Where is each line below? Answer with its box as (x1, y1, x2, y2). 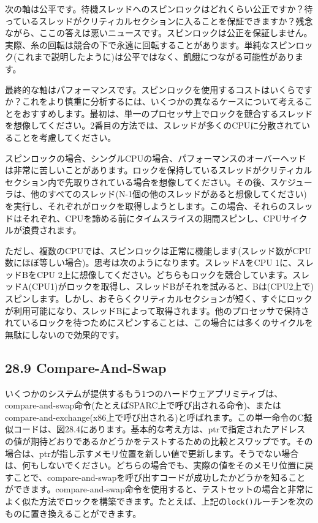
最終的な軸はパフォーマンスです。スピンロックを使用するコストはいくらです (5, 83, 312, 96)
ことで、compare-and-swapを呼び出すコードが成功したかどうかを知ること (13, 470, 306, 483)
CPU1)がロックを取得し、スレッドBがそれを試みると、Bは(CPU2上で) (31, 280, 314, 293)
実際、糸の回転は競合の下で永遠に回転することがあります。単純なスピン (5, 38, 296, 51)
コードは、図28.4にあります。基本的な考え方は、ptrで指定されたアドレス (13, 423, 306, 435)
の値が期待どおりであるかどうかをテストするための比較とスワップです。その (5, 435, 313, 448)
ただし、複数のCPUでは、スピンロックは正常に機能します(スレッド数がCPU (5, 244, 311, 257)
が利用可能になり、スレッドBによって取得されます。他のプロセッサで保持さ (5, 304, 309, 317)
